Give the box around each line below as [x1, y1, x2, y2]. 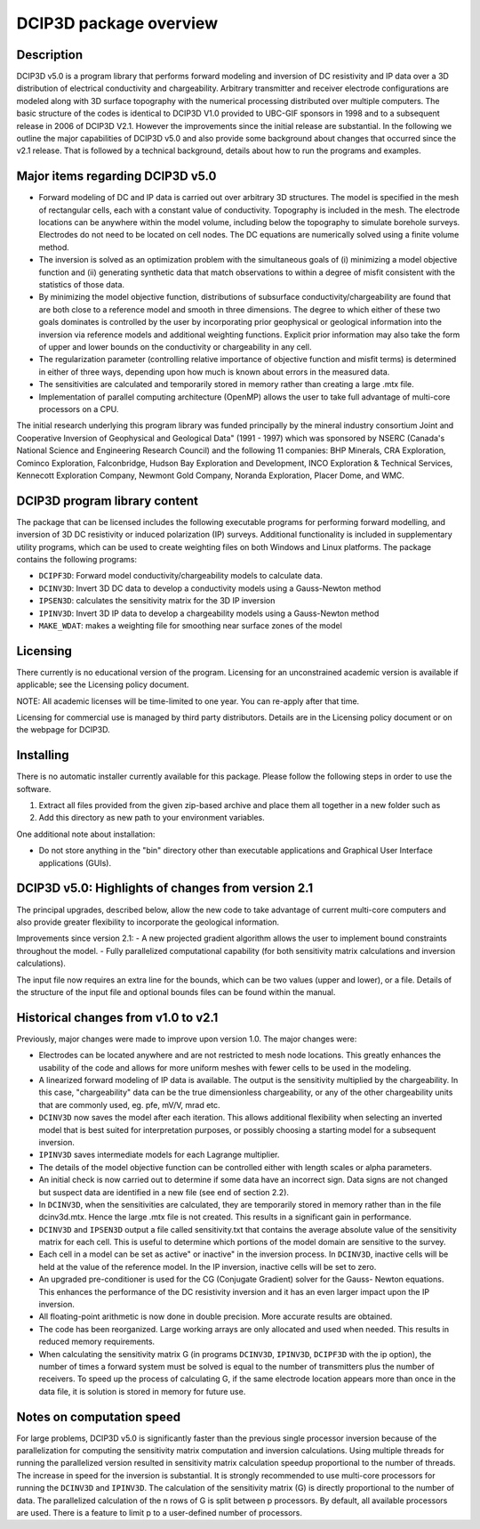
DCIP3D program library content [16, 493, 199, 508]
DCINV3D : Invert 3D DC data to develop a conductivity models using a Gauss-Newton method [38, 583, 381, 594]
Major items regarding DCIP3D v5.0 [16, 169, 217, 184]
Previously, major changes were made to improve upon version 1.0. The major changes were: [16, 1033, 357, 1044]
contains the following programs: [16, 554, 138, 564]
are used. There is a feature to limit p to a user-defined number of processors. [16, 1508, 302, 1517]
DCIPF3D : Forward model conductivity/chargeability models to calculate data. [38, 570, 324, 581]
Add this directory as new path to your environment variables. [38, 813, 266, 823]
